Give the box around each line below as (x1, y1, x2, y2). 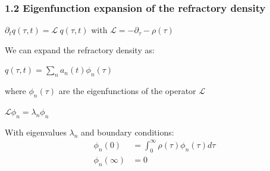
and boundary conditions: (81, 125, 174, 138)
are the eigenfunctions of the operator (58, 85, 196, 97)
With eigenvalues (5, 125, 67, 138)
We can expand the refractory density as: (5, 43, 155, 56)
